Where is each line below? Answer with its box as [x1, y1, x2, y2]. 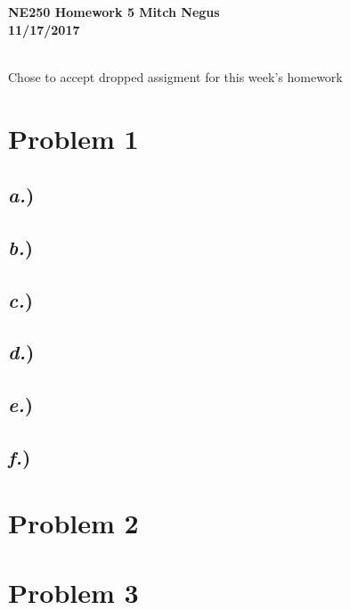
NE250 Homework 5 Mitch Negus [8, 3, 220, 21]
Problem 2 [8, 504, 139, 540]
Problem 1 [8, 120, 139, 156]
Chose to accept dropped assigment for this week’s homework [8, 67, 343, 86]
